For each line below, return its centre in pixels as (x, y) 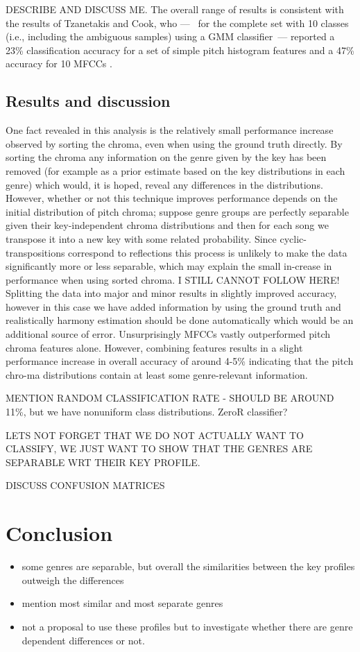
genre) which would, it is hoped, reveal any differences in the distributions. (164, 184)
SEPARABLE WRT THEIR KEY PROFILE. (103, 462)
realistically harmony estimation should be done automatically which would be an (180, 320)
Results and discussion (88, 101)
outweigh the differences (73, 580)
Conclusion (59, 533)
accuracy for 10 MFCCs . (59, 63)
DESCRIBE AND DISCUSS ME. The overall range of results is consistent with (175, 9)
